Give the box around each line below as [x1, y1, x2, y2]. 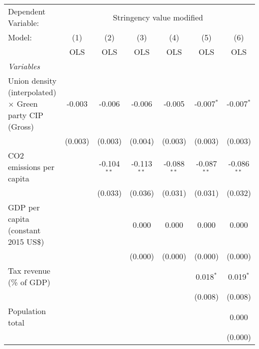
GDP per [8, 201, 40, 213]
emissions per [8, 161, 55, 173]
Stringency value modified [113, 11, 203, 23]
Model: [8, 31, 32, 43]
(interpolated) [8, 86, 56, 98]
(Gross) [8, 121, 34, 132]
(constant [8, 224, 41, 236]
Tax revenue [8, 265, 50, 276]
